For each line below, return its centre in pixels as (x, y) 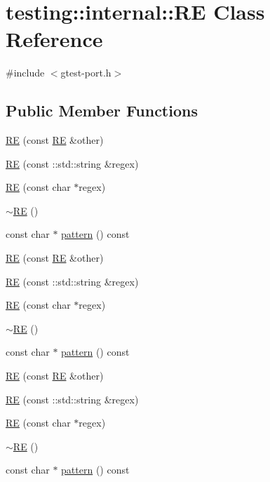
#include (25, 73)
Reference (54, 39)
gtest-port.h (86, 73)
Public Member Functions (102, 111)
